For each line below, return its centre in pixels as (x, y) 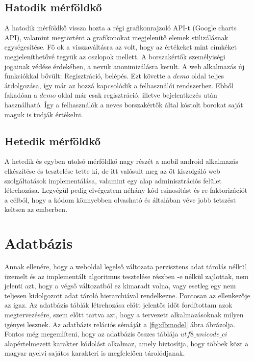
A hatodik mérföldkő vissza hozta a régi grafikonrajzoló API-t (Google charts (121, 28)
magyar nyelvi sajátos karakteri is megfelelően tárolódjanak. (95, 353)
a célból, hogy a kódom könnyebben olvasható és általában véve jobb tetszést (120, 199)
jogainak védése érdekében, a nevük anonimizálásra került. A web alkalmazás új (125, 66)
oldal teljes (208, 76)
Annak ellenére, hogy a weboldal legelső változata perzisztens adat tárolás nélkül (126, 267)
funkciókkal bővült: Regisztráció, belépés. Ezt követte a (88, 76)
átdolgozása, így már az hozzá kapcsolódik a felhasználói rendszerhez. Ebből (119, 85)
